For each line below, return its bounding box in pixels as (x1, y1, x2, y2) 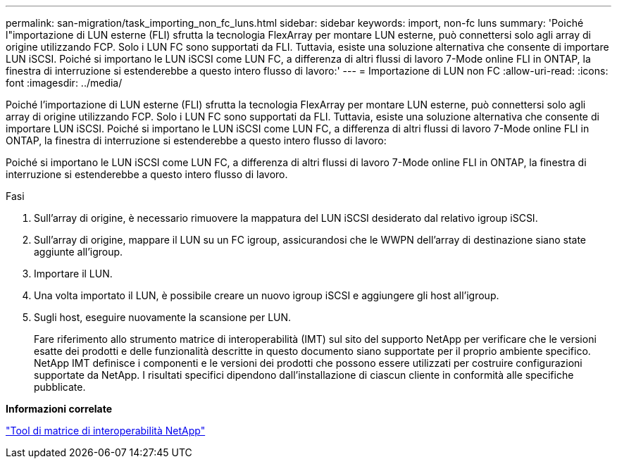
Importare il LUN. (34, 268, 113, 280)
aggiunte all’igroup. (34, 246, 123, 258)
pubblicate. (34, 381, 86, 393)
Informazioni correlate (6, 403, 113, 415)
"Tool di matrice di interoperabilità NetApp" (6, 425, 206, 437)
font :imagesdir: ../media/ (6, 77, 123, 89)
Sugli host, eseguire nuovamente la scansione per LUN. (34, 311, 292, 323)
